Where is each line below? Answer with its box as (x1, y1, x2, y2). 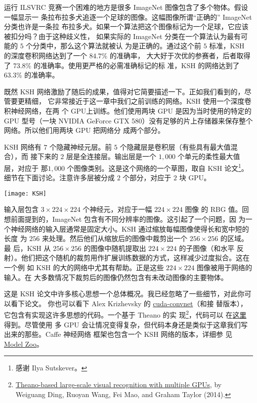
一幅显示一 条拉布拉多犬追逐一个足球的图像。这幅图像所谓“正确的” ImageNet (4, 11, 252, 22)
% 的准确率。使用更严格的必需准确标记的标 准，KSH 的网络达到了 (25, 60, 240, 70)
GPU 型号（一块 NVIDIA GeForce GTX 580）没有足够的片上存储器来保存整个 (4, 115, 253, 125)
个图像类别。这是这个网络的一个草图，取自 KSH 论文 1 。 (67, 161, 248, 173)
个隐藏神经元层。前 (49, 141, 112, 152)
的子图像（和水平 (179, 242, 235, 253)
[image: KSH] (4, 190, 46, 197)
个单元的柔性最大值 (177, 151, 240, 161)
